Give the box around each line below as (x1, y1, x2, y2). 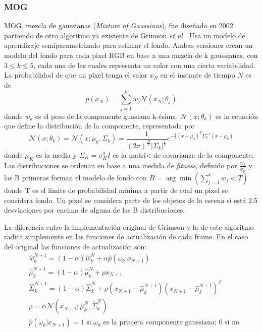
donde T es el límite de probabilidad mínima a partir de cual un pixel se (4, 184, 228, 195)
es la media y (36, 149, 77, 160)
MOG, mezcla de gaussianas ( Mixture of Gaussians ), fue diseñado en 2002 (4, 20, 233, 31)
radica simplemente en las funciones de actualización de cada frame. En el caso (4, 231, 248, 242)
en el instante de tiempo (160, 70, 235, 80)
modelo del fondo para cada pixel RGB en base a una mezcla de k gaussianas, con (4, 50, 258, 60)
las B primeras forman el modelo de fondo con (4, 172, 147, 182)
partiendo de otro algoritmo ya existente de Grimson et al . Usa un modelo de (4, 30, 245, 40)
